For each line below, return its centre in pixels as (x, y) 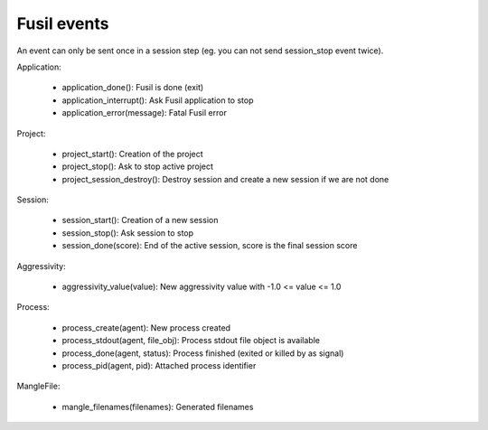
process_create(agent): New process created (146, 327)
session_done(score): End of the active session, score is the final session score (210, 246)
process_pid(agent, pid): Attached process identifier (159, 365)
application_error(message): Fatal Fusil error (145, 113)
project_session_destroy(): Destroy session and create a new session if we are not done (225, 179)
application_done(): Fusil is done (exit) (133, 88)
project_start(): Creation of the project (132, 154)
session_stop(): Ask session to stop (128, 233)
